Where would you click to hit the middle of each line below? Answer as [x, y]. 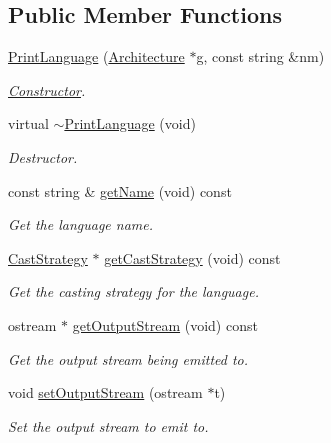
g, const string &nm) [260, 56]
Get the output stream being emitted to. [128, 358]
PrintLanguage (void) [130, 123]
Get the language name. [81, 224]
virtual [28, 123]
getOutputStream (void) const [165, 324]
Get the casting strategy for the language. [133, 291]
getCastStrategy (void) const [192, 257]
